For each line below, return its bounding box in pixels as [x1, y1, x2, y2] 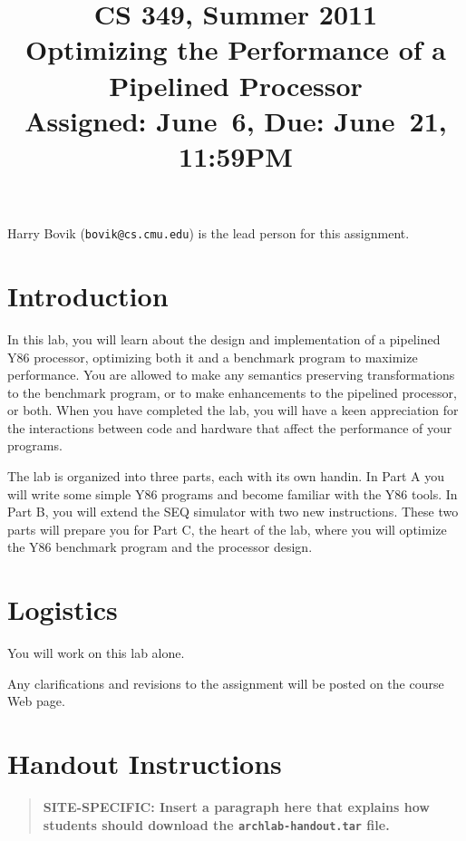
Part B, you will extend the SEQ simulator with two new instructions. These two [7, 502, 459, 521]
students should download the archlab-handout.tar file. [43, 815, 390, 834]
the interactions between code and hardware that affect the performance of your [7, 418, 452, 437]
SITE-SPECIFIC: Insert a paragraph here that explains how [43, 797, 430, 817]
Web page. [7, 691, 65, 710]
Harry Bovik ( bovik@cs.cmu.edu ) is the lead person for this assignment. [7, 224, 410, 243]
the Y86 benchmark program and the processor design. [7, 537, 313, 556]
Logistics [7, 591, 118, 628]
